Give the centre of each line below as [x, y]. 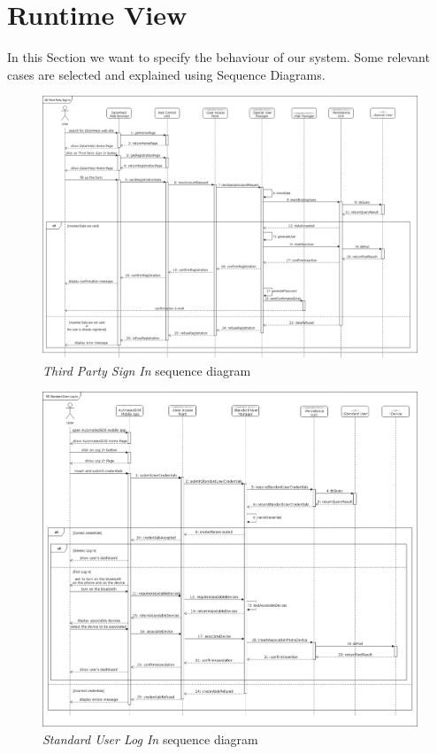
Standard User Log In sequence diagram [150, 738]
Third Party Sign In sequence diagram [147, 370]
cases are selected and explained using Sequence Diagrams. [166, 74]
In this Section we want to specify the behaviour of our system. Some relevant [218, 57]
